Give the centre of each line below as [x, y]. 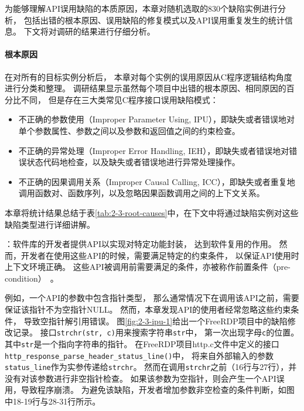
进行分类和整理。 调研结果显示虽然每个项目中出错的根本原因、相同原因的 [146, 88]
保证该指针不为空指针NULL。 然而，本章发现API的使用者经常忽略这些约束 [148, 309]
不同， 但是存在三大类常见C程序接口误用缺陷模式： [119, 99]
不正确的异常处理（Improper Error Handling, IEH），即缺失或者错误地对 [154, 150]
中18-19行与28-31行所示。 [53, 401]
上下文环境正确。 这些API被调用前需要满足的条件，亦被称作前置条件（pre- [148, 267]
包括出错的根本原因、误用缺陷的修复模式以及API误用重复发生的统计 [154, 20]
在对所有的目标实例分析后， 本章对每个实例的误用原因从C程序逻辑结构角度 [148, 76]
